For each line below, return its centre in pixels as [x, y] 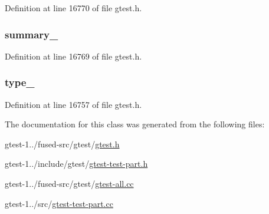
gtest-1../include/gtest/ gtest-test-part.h [76, 164]
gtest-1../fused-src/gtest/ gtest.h [62, 144]
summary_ [32, 34]
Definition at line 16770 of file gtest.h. [73, 8]
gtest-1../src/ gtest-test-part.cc [59, 203]
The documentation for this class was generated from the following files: [135, 124]
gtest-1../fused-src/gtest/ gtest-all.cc [69, 183]
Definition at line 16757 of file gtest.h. [73, 104]
